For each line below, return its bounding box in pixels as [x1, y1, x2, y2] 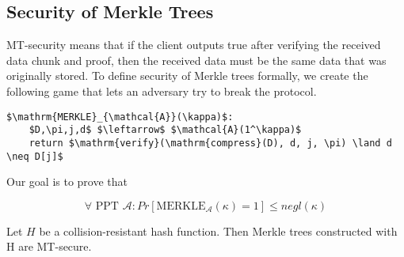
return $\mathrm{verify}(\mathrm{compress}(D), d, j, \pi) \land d [29, 137, 392, 149]
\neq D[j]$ [6, 150, 63, 162]
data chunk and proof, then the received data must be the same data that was [6, 51, 387, 68]
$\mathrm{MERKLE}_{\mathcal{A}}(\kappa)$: [6, 111, 234, 123]
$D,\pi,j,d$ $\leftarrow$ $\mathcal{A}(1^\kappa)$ [29, 124, 302, 136]
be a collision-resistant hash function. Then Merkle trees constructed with [39, 222, 398, 239]
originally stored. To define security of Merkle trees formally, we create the [6, 67, 368, 84]
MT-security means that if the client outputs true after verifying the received [6, 36, 381, 53]
